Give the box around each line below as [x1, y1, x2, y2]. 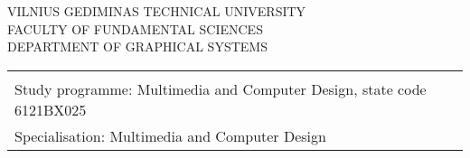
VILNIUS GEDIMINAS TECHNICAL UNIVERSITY [7, 2, 306, 20]
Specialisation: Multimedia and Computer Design [14, 125, 326, 146]
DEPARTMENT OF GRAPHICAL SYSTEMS [7, 37, 268, 56]
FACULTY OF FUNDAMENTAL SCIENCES [7, 19, 263, 38]
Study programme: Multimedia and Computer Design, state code [14, 78, 427, 99]
